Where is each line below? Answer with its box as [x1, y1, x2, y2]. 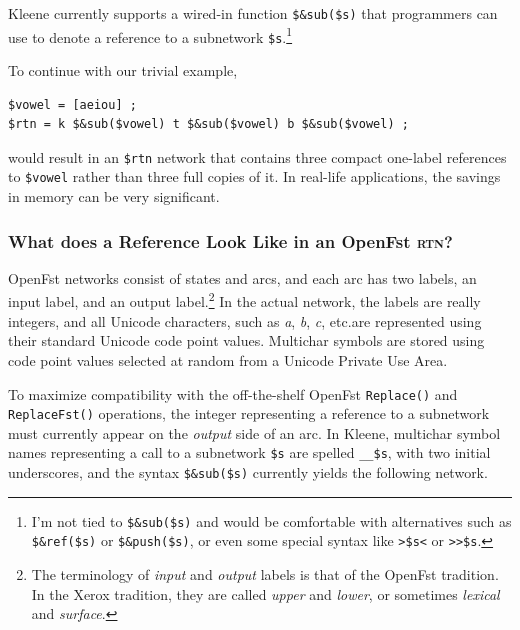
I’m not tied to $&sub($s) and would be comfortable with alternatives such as [31, 510, 512, 531]
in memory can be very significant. [8, 186, 220, 207]
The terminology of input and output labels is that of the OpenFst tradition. [31, 564, 499, 585]
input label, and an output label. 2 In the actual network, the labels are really [8, 288, 481, 312]
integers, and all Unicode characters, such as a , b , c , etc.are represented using [8, 310, 482, 331]
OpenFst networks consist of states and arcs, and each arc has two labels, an [8, 267, 477, 288]
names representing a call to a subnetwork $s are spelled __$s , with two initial [8, 442, 491, 463]
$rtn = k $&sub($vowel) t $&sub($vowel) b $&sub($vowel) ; [8, 117, 409, 132]
